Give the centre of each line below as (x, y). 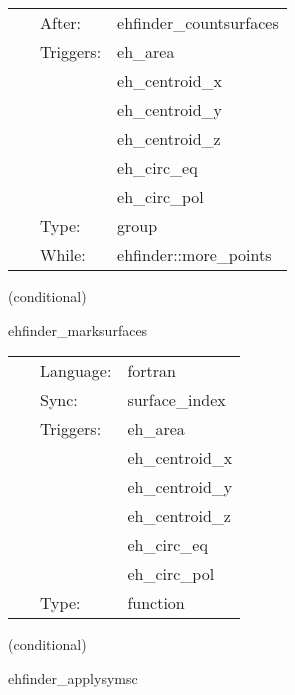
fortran (151, 371)
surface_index (176, 400)
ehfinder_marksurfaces (78, 329)
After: (60, 22)
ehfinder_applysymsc (73, 677)
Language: (76, 371)
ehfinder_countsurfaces (198, 22)
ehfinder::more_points (194, 254)
